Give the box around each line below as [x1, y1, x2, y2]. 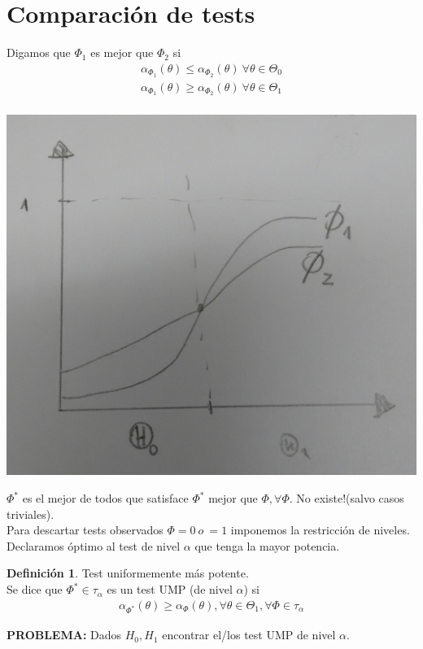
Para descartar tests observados [7, 521, 164, 538]
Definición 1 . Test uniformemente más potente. [7, 564, 249, 581]
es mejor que [90, 44, 154, 61]
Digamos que [7, 44, 71, 61]
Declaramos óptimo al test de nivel [7, 537, 181, 554]
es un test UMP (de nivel [107, 581, 233, 598]
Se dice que [7, 581, 63, 598]
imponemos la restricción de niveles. [230, 521, 410, 538]
